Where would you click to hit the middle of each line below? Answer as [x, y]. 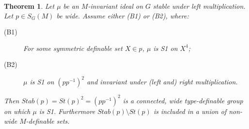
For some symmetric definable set [73, 48]
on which [17, 111]
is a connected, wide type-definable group [183, 100]
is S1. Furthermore [67, 111]
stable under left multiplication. [199, 6]
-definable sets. [48, 121]
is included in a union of [190, 111]
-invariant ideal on [116, 6]
